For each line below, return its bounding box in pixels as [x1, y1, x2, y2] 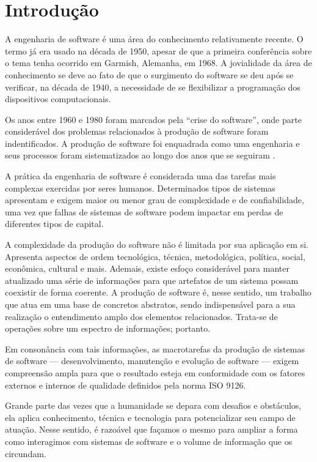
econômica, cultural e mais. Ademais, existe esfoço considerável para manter [5, 262, 290, 275]
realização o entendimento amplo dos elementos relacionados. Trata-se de [5, 310, 278, 322]
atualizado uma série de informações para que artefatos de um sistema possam [5, 274, 299, 286]
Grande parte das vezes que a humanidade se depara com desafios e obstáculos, [5, 399, 302, 412]
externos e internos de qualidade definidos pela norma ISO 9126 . [5, 378, 246, 391]
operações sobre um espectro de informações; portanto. [5, 322, 211, 335]
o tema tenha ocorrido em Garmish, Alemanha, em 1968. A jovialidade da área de [5, 56, 312, 69]
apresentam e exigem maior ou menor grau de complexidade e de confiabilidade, [5, 193, 304, 206]
